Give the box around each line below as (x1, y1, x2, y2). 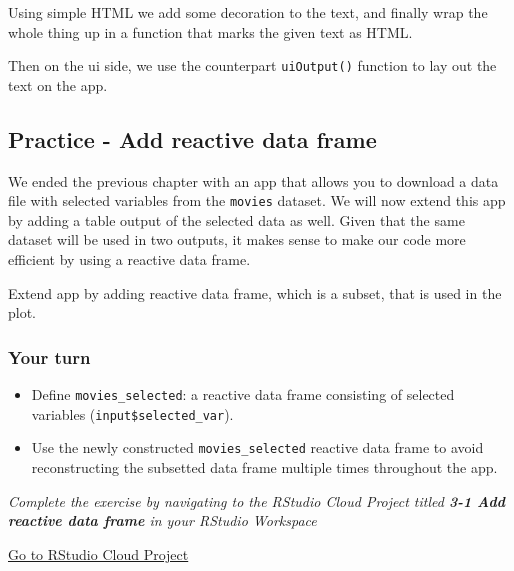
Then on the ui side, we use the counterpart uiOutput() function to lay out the (8, 55, 497, 76)
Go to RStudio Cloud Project (8, 543, 189, 564)
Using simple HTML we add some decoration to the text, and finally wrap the (8, 2, 488, 22)
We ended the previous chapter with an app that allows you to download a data (8, 170, 499, 191)
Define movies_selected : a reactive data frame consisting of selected (31, 384, 455, 405)
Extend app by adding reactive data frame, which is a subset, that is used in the (8, 282, 502, 303)
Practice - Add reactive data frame (8, 123, 377, 154)
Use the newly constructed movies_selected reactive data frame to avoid (31, 437, 484, 458)
